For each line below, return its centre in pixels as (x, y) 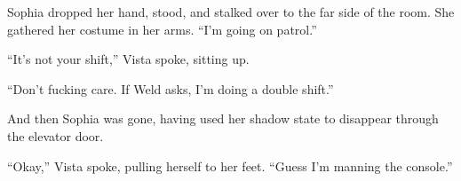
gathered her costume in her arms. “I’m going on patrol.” (162, 29)
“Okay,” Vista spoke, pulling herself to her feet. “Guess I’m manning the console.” (230, 165)
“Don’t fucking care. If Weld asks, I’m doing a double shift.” (171, 88)
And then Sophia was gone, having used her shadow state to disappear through (223, 118)
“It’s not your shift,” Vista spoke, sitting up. (128, 59)
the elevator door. (56, 135)
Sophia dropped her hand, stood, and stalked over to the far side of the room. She (231, 12)
